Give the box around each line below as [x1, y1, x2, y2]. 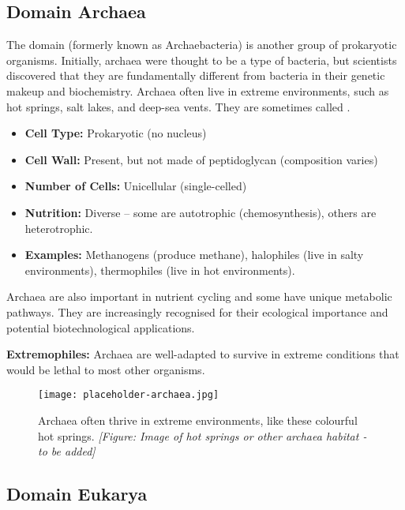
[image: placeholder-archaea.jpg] [38, 389, 219, 401]
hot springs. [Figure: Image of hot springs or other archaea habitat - [38, 427, 367, 444]
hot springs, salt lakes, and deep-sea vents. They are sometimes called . [6, 98, 351, 114]
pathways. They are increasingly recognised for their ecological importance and [6, 303, 388, 320]
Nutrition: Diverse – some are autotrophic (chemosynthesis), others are [24, 204, 377, 220]
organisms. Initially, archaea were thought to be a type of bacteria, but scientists [6, 51, 397, 68]
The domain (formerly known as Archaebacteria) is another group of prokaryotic [6, 36, 397, 53]
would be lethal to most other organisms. [6, 361, 205, 377]
